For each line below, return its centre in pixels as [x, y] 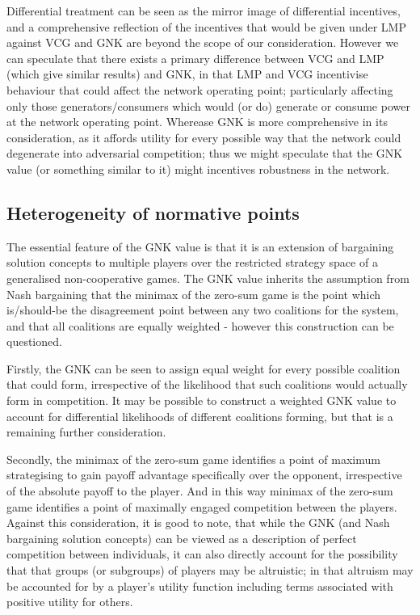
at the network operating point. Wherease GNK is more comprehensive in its [197, 122]
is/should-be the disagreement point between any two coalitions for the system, [203, 310]
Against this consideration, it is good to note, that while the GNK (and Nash [198, 522]
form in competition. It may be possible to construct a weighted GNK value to [202, 400]
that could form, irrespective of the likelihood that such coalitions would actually [207, 384]
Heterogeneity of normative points [153, 212]
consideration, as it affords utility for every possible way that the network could [204, 137]
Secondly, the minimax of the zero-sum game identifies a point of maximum [193, 459]
